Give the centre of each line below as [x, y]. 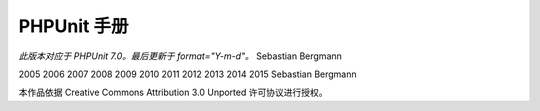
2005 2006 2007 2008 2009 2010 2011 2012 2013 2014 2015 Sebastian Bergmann [187, 74]
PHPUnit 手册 [73, 26]
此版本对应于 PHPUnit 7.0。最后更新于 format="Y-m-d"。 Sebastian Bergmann [180, 56]
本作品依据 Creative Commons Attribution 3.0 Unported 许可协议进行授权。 [173, 92]
